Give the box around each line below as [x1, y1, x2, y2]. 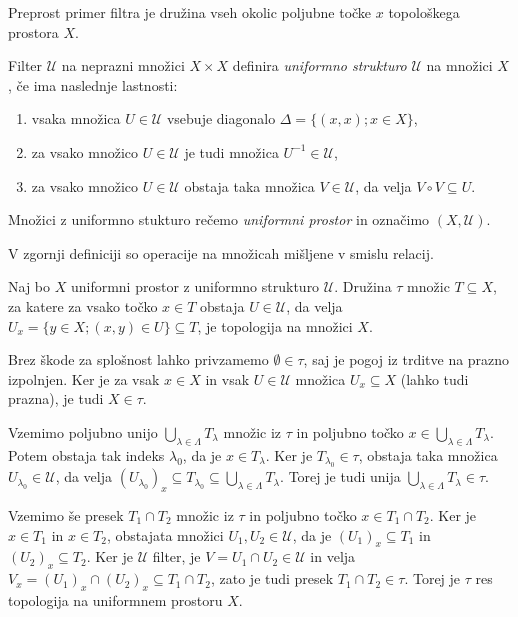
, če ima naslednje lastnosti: [8, 74, 178, 95]
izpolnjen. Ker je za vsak [8, 368, 160, 389]
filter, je [152, 546, 201, 567]
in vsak [205, 368, 250, 389]
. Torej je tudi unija [280, 466, 401, 487]
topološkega [388, 2, 460, 22]
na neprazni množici [61, 55, 185, 76]
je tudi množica [184, 141, 279, 162]
